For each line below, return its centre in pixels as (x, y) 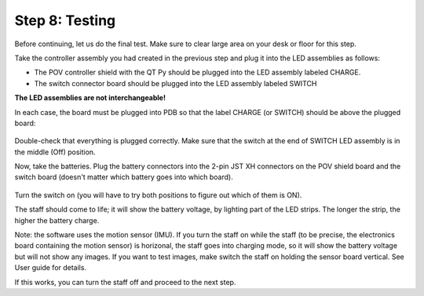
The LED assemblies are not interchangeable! (90, 98)
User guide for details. (50, 268)
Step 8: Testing (65, 20)
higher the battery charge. (57, 220)
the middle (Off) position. (55, 152)
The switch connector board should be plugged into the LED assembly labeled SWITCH (175, 83)
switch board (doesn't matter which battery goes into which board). (124, 177)
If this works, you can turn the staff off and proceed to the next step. (125, 282)
